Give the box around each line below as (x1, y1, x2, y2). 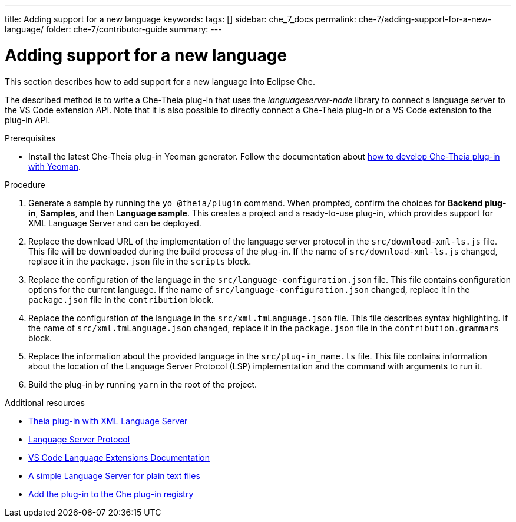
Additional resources (5, 397, 85, 408)
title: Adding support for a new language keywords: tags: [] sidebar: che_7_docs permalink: (5, 14, 356, 24)
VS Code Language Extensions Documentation (28, 452, 210, 462)
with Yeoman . (28, 161, 81, 171)
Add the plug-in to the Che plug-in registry (28, 488, 194, 499)
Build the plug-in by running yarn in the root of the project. (28, 379, 257, 389)
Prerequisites (5, 133, 56, 143)
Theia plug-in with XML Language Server (28, 415, 188, 426)
